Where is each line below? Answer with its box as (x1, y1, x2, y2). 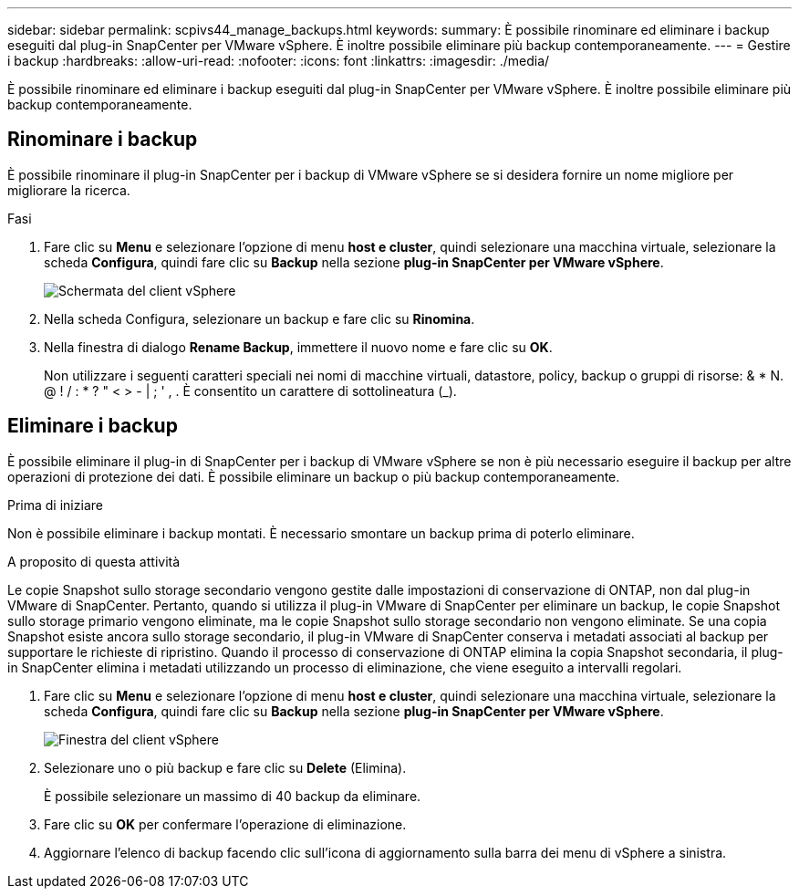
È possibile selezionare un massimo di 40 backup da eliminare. (44, 787, 421, 804)
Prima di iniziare (7, 496, 103, 513)
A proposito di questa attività (7, 553, 181, 569)
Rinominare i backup (7, 128, 198, 151)
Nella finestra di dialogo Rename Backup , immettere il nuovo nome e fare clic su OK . (44, 339, 553, 355)
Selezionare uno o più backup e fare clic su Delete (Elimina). (44, 759, 407, 776)
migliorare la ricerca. (7, 182, 130, 198)
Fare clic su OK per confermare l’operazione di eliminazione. (44, 816, 407, 832)
